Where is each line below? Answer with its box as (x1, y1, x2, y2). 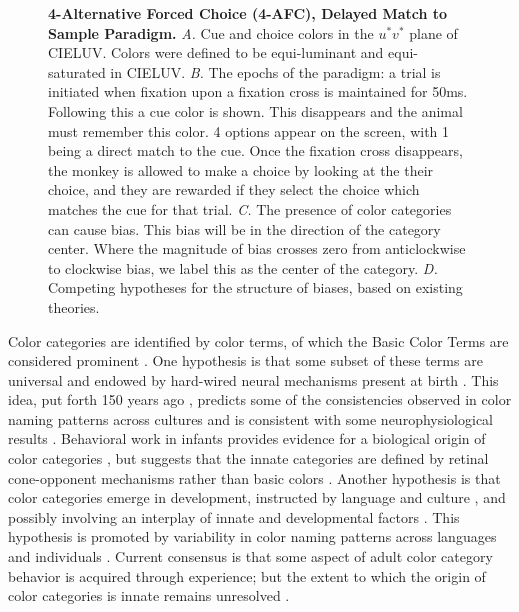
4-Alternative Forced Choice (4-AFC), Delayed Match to (48, 3, 448, 23)
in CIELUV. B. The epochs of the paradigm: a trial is (110, 61, 441, 82)
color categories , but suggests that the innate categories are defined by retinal (8, 448, 489, 469)
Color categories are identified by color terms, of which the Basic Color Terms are (8, 330, 509, 351)
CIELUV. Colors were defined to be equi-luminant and (48, 42, 384, 63)
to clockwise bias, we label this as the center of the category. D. (48, 257, 438, 278)
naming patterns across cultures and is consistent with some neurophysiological (8, 408, 494, 429)
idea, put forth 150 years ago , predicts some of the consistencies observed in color (8, 389, 512, 410)
